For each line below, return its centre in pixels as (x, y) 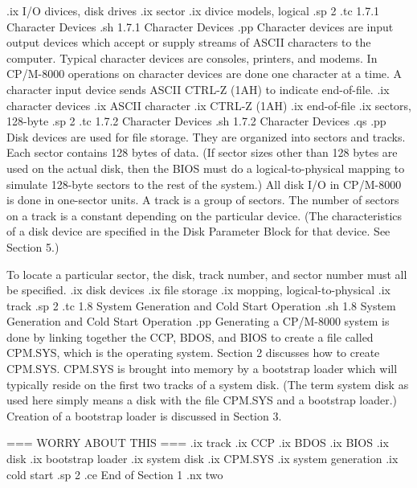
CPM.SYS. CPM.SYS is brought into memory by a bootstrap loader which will (202, 369)
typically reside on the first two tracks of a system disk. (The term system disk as (208, 384)
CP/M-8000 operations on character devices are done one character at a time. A (204, 74)
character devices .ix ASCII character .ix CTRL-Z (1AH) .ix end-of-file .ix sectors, (209, 105)
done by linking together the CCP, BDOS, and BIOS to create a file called (190, 336)
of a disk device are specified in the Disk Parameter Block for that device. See (198, 231)
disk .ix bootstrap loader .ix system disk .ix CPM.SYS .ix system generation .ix (202, 459)
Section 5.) (33, 246)
